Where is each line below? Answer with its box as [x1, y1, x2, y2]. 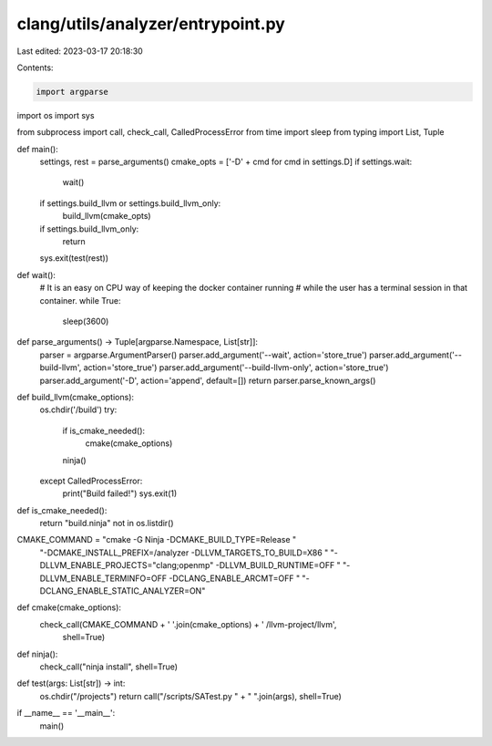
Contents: [16, 62, 54, 73]
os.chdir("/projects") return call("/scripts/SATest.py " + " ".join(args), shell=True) [39, 690, 342, 701]
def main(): [16, 143, 58, 154]
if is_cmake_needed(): [62, 425, 146, 436]
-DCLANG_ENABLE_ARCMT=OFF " [169, 573, 301, 584]
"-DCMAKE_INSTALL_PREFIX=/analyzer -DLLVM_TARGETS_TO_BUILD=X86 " [39, 547, 329, 558]
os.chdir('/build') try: [39, 404, 118, 415]
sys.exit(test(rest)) [39, 253, 109, 264]
